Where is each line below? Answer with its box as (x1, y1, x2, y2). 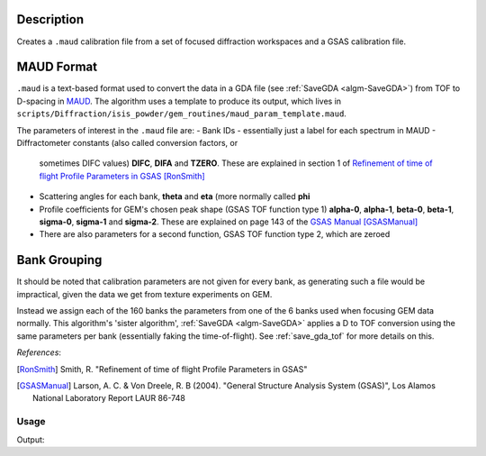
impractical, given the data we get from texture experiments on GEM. (16, 288, 273, 299)
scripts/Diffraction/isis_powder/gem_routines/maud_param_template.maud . (16, 108, 346, 119)
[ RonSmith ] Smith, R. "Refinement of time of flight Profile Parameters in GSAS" (16, 363, 308, 374)
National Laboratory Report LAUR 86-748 (32, 393, 186, 404)
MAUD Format (16, 59, 98, 75)
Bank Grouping (16, 252, 103, 268)
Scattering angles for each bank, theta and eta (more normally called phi (39, 191, 310, 202)
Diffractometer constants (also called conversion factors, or (16, 137, 238, 148)
